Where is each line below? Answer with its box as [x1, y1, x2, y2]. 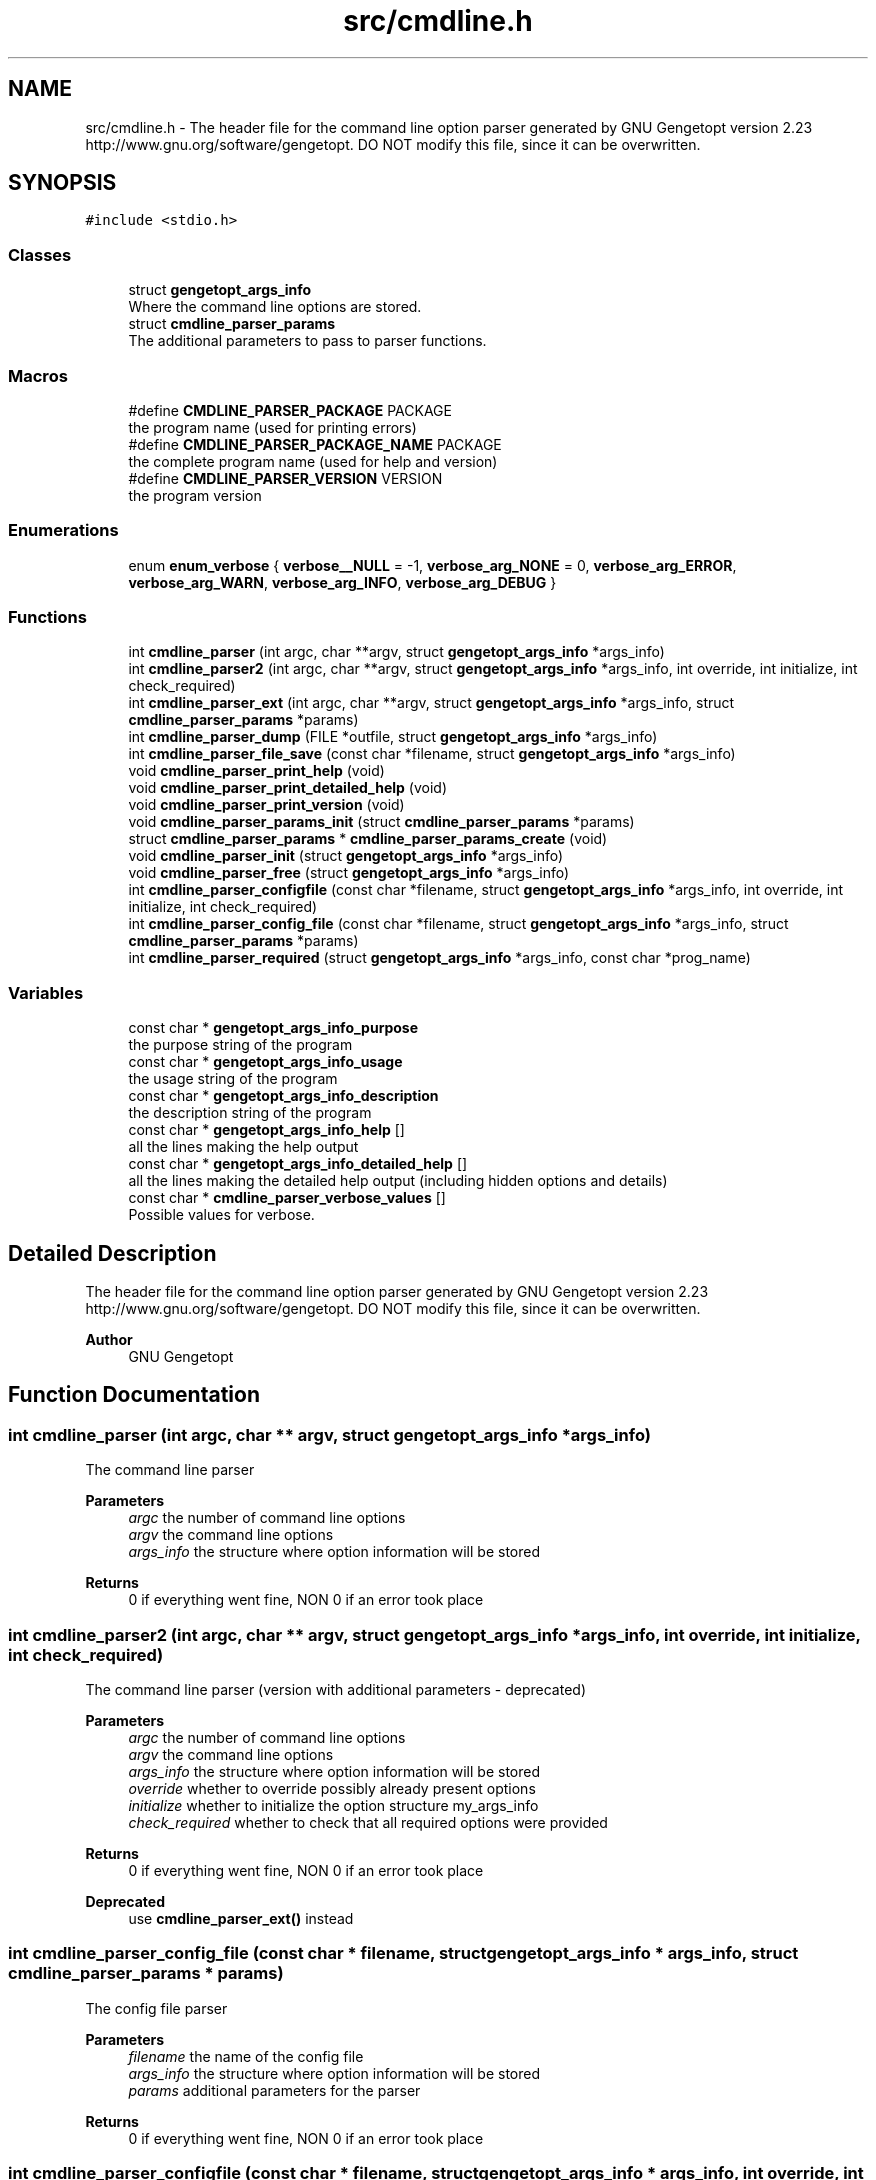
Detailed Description [8, 1240, 217, 1266]
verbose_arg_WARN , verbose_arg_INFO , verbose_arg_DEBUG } [128, 573, 557, 591]
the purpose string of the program [128, 1036, 353, 1054]
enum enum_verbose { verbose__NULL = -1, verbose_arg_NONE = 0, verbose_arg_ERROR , [128, 556, 737, 574]
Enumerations [8, 520, 119, 541]
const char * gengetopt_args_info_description [128, 1087, 439, 1105]
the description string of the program [128, 1104, 372, 1122]
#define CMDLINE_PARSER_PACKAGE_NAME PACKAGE [128, 435, 502, 453]
